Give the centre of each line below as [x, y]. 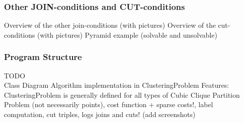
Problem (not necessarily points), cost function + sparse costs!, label [109, 104]
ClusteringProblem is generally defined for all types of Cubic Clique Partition [122, 94]
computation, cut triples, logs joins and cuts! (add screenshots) [100, 114]
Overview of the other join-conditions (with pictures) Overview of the [110, 25]
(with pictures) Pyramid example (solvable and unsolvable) [127, 34]
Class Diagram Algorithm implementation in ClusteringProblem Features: [117, 85]
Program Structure [43, 57]
